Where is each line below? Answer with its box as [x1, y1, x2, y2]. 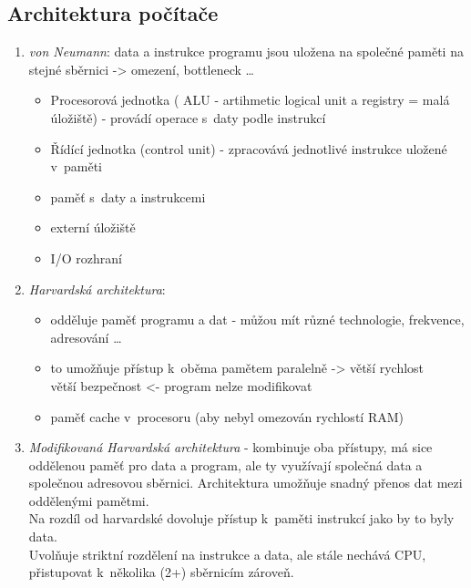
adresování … [50, 327, 122, 346]
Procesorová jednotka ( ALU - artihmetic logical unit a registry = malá [50, 90, 450, 109]
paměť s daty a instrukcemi [50, 187, 206, 206]
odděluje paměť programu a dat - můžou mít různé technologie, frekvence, [50, 310, 465, 329]
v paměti [50, 157, 102, 176]
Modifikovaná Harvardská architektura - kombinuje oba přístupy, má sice [28, 438, 433, 457]
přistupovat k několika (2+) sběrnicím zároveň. [28, 562, 294, 582]
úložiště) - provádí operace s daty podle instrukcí [50, 108, 326, 127]
